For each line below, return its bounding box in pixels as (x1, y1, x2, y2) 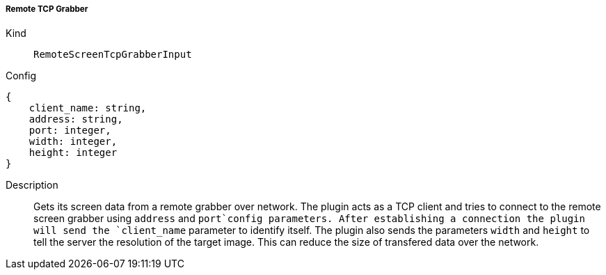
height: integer (29, 147, 118, 159)
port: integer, (29, 125, 111, 136)
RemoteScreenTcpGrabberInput (33, 49, 192, 61)
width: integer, (29, 136, 118, 148)
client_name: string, (29, 102, 147, 114)
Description (6, 179, 58, 191)
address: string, (29, 113, 123, 125)
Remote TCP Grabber (6, 4, 88, 14)
